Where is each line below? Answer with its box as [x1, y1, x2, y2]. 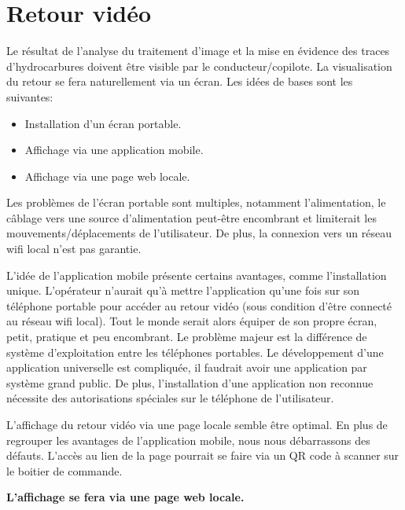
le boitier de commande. [6, 462, 123, 479]
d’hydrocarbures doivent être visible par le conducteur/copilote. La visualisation [6, 57, 392, 74]
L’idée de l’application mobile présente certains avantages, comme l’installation [6, 266, 387, 283]
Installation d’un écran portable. [24, 115, 182, 131]
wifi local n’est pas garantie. [6, 240, 142, 257]
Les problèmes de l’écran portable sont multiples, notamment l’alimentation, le [6, 194, 386, 211]
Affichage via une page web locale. [24, 167, 190, 184]
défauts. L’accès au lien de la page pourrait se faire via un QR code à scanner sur [6, 447, 399, 464]
